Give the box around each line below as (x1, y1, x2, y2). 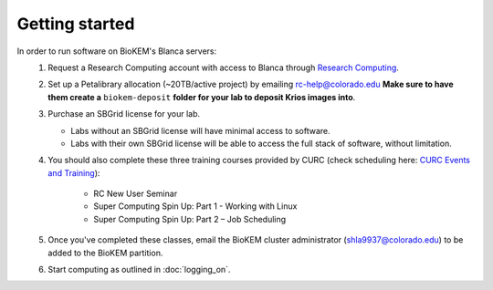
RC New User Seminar (93, 188, 178, 200)
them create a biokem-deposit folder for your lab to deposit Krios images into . (47, 91, 356, 102)
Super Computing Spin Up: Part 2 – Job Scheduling (93, 213, 287, 224)
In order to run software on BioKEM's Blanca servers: (16, 46, 217, 57)
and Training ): (47, 167, 100, 178)
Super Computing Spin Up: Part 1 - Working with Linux (93, 201, 298, 212)
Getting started (16, 14, 135, 34)
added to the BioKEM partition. (47, 247, 163, 258)
